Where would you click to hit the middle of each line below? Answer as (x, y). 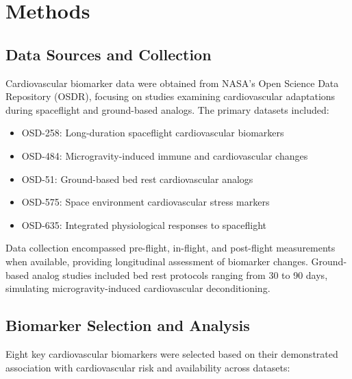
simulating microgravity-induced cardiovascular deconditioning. (138, 288)
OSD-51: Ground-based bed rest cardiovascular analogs (137, 179)
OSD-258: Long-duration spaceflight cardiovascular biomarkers (153, 133)
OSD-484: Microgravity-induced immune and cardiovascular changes (165, 155)
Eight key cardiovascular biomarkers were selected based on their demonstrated (172, 353)
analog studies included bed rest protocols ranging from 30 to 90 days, (180, 274)
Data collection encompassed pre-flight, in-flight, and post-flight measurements (171, 248)
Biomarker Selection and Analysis (128, 325)
